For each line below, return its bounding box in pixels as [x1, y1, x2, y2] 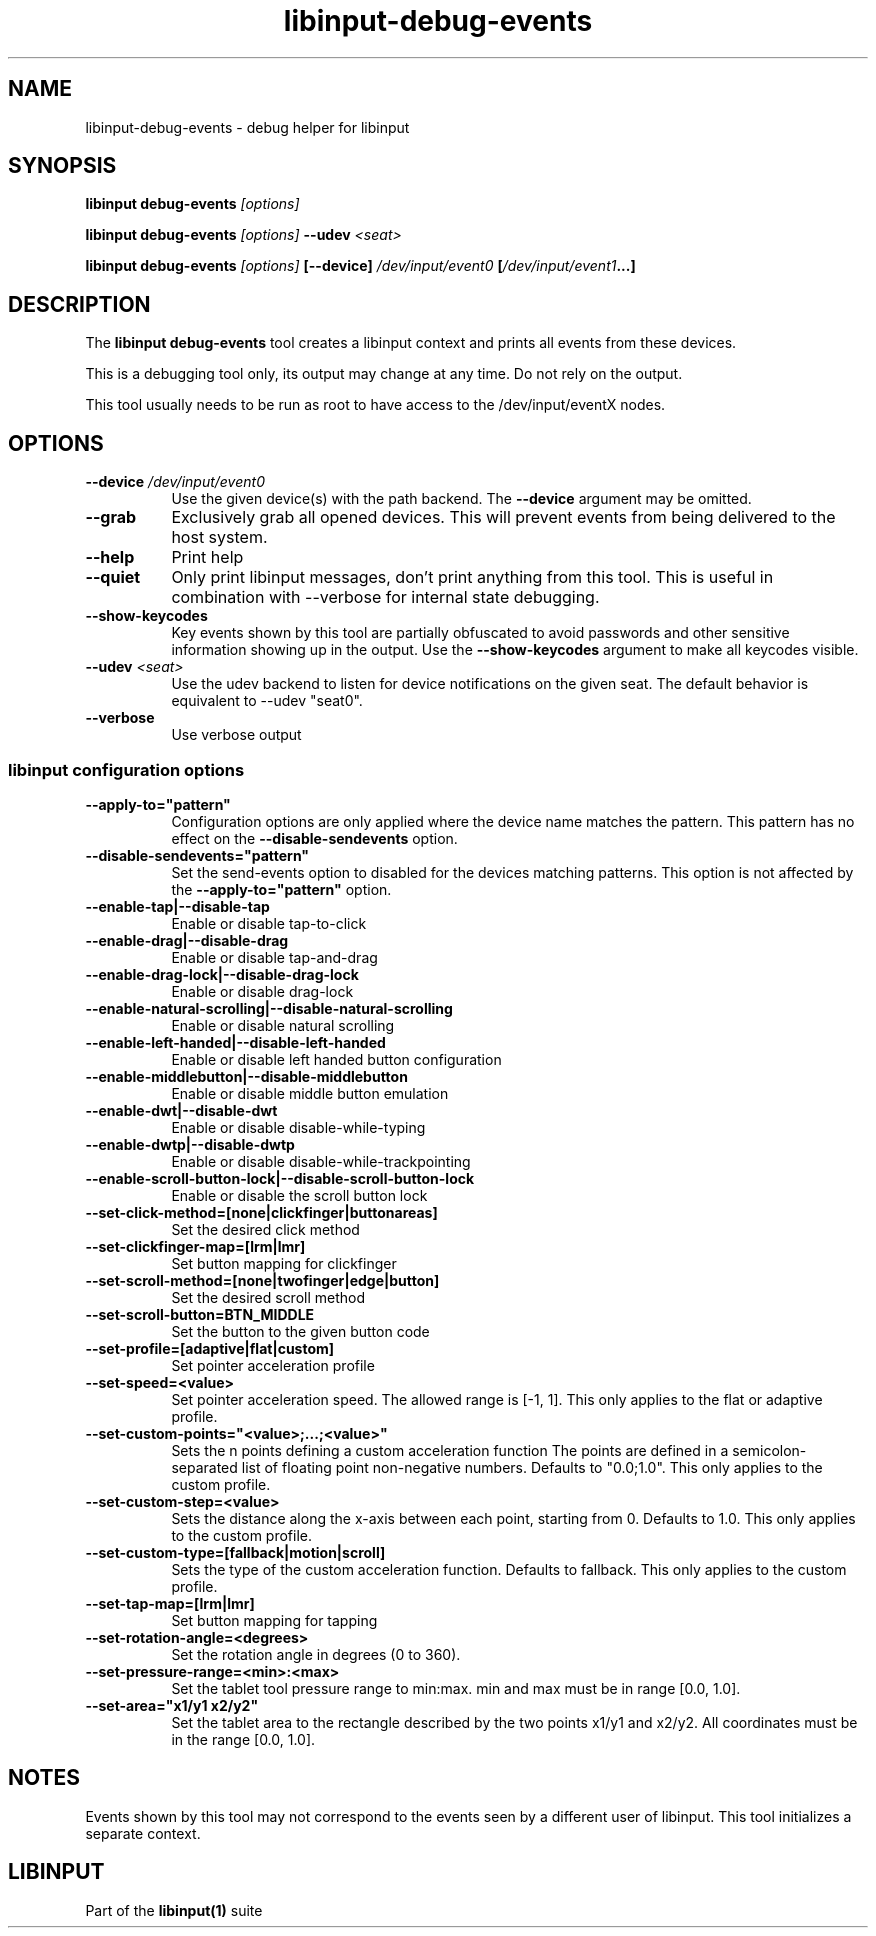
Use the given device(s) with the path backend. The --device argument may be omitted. [171, 490, 752, 508]
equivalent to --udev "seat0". [171, 692, 363, 710]
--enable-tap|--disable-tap [85, 897, 270, 915]
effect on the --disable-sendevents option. [171, 829, 458, 847]
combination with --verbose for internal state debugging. [171, 587, 600, 608]
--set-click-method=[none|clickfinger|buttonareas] [85, 1203, 438, 1221]
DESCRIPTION [8, 291, 151, 317]
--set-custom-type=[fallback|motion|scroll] [85, 1543, 386, 1561]
